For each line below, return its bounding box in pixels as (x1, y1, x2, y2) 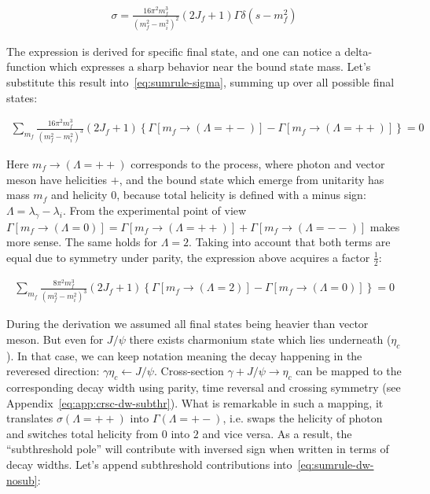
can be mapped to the (296, 363, 402, 379)
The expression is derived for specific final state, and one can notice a (6, 42, 341, 59)
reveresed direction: (6, 363, 100, 379)
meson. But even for (6, 330, 104, 347)
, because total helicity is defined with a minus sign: (116, 186, 366, 203)
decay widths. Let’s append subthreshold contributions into (6, 456, 292, 473)
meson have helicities (6, 171, 108, 187)
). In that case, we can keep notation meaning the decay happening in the (6, 347, 362, 363)
